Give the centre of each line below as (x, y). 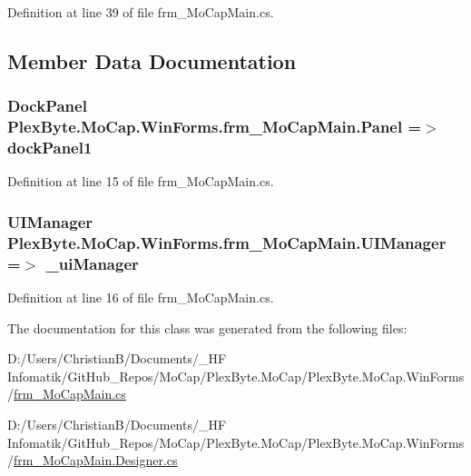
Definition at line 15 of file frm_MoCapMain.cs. (141, 181)
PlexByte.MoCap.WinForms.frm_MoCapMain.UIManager (227, 242)
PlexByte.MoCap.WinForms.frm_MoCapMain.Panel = (215, 127)
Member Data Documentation (152, 60)
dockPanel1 (50, 148)
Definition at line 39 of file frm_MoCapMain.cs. (141, 12)
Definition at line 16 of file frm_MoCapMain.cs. (141, 297)
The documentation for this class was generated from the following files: (207, 327)
